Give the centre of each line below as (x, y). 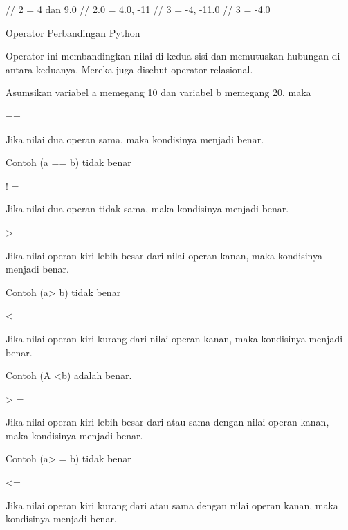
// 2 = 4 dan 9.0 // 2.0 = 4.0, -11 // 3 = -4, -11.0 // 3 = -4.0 (138, 9)
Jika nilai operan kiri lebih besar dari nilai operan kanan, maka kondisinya (164, 255)
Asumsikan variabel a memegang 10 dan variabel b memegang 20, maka (158, 92)
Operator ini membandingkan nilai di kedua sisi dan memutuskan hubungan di (173, 56)
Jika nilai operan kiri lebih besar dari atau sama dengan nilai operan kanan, (167, 422)
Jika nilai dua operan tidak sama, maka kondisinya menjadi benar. (147, 209)
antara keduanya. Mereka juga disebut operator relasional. (129, 69)
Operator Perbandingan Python (73, 32)
